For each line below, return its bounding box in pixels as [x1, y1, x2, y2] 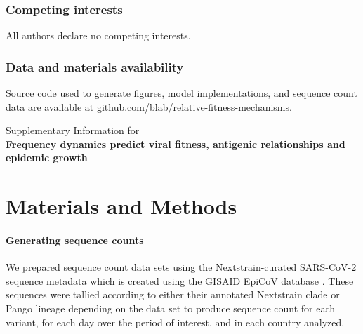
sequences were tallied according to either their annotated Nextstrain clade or [6, 287, 340, 302]
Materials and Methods [6, 192, 237, 220]
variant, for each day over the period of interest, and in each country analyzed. [6, 314, 345, 329]
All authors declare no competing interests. [6, 28, 191, 43]
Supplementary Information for [6, 123, 140, 138]
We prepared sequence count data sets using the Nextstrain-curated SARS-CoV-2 [6, 260, 357, 274]
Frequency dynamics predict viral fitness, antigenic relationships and [6, 136, 345, 151]
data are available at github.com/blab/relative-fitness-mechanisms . [6, 99, 292, 114]
